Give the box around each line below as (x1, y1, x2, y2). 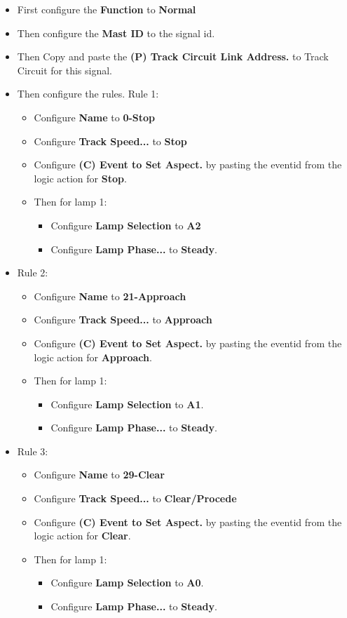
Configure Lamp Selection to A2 (50, 217, 201, 232)
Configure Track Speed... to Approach (34, 312, 212, 327)
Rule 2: (17, 265, 48, 280)
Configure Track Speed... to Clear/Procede (34, 491, 237, 506)
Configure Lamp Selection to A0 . (50, 575, 204, 590)
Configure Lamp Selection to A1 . (50, 396, 204, 411)
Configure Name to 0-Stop (34, 109, 156, 124)
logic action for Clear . (34, 528, 131, 543)
